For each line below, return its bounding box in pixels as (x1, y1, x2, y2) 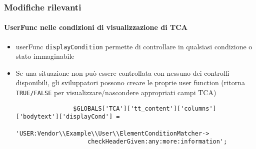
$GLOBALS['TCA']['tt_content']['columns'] (73, 105, 216, 112)
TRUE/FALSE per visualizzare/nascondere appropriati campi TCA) (15, 87, 216, 98)
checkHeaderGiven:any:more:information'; (87, 138, 227, 146)
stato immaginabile (15, 51, 74, 61)
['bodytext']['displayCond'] (15, 113, 113, 121)
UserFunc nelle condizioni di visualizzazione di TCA (4, 22, 188, 32)
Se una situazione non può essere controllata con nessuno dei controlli (15, 67, 229, 78)
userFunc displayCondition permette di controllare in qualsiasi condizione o (15, 41, 252, 51)
